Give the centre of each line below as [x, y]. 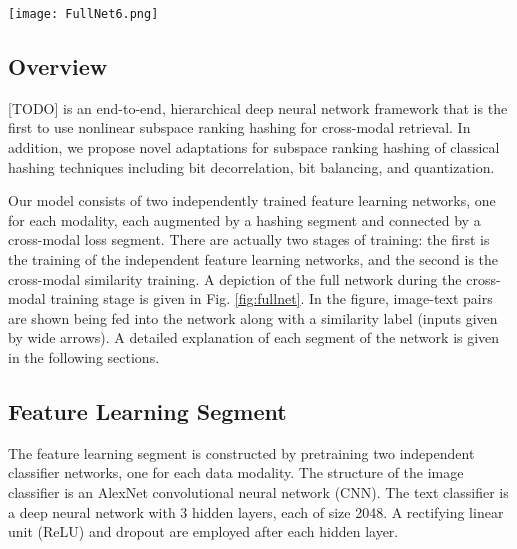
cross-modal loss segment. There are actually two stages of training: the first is [249, 239]
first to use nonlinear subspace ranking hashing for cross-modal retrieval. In [239, 127]
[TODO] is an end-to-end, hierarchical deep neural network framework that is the [258, 107]
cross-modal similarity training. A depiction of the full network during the [235, 278]
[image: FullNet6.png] [83, 14]
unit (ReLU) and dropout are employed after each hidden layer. [203, 531]
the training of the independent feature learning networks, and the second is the [253, 259]
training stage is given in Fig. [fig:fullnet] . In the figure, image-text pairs [271, 298]
